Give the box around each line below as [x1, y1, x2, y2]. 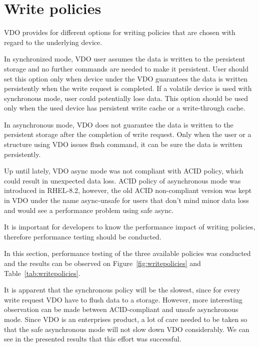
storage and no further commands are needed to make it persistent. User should [4, 63, 249, 73]
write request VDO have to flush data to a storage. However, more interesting [4, 294, 242, 304]
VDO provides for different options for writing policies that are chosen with [4, 27, 235, 37]
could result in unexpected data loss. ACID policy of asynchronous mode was [4, 175, 241, 185]
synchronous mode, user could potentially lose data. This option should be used [4, 92, 248, 103]
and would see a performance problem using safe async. [4, 204, 174, 215]
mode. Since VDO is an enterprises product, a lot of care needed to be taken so [4, 313, 247, 324]
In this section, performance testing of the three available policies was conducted [4, 248, 251, 258]
